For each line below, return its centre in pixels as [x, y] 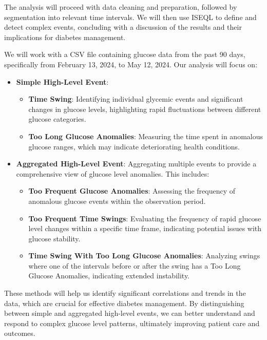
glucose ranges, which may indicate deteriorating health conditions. [134, 146]
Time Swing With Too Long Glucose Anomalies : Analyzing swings [144, 256]
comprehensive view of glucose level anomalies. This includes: [113, 173]
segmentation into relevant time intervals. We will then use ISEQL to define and [130, 17]
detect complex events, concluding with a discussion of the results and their [123, 27]
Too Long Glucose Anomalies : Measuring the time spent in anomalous [146, 136]
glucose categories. [57, 119]
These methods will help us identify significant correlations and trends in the [125, 293]
